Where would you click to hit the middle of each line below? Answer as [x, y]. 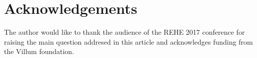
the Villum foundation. [39, 51]
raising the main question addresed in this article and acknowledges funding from [128, 41]
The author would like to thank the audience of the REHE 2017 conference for [124, 32]
